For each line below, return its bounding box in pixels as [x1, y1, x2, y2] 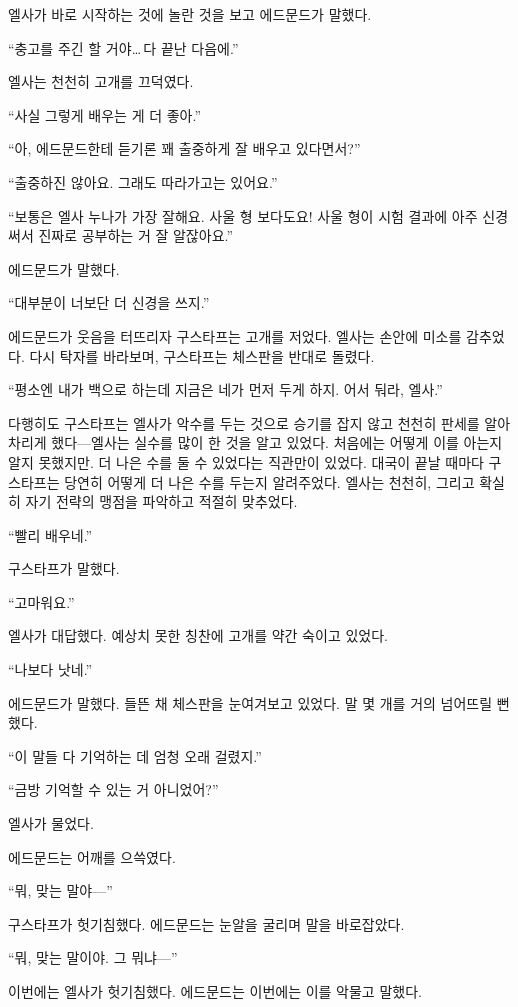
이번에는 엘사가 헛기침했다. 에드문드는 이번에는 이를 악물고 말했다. [8, 981, 422, 1001]
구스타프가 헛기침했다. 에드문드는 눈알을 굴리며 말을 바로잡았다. [8, 913, 405, 934]
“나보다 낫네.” [8, 659, 93, 680]
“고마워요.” [8, 591, 75, 612]
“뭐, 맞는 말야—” [8, 880, 113, 901]
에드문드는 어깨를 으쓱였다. [8, 846, 176, 867]
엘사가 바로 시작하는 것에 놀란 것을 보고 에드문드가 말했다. [8, 4, 372, 24]
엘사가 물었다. [8, 813, 94, 834]
